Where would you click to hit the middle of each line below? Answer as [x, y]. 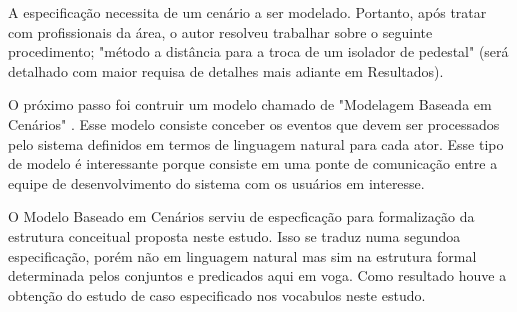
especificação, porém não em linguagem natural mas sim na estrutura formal [242, 255]
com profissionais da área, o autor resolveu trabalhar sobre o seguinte [220, 31]
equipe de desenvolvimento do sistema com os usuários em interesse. [216, 182]
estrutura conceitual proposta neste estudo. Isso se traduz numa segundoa [234, 235]
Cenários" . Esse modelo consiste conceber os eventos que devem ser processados [254, 123]
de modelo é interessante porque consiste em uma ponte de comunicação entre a [253, 163]
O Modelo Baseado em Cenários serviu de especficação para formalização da [241, 216]
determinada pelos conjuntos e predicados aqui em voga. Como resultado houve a [257, 275]
